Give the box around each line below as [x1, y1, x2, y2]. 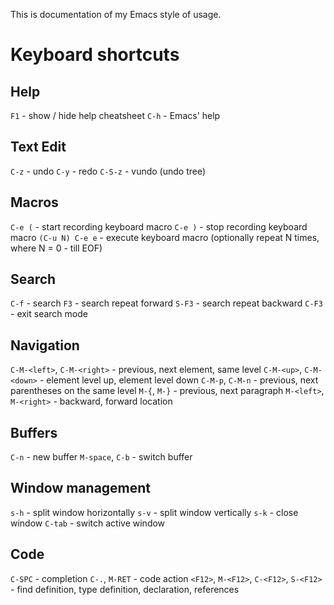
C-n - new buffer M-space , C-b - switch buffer [10, 451, 193, 463]
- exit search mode [10, 308, 88, 320]
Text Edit [10, 139, 67, 156]
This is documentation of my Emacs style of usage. [10, 9, 222, 20]
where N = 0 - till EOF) [10, 242, 103, 254]
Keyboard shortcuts [10, 44, 180, 66]
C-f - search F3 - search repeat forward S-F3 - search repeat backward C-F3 [10, 297, 323, 309]
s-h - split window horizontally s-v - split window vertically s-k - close [10, 506, 299, 518]
